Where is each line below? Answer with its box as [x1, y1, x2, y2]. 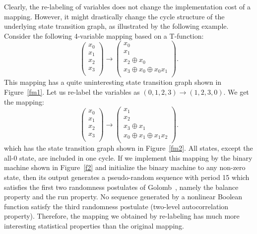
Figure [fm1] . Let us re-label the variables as [4, 87, 140, 97]
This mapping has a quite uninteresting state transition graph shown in [4, 77, 222, 87]
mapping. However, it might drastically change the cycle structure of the [4, 11, 225, 21]
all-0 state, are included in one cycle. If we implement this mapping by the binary [4, 152, 253, 163]
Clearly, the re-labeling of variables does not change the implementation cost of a [4, 1, 251, 11]
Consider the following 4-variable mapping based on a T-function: [4, 30, 204, 41]
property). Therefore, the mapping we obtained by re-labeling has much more [4, 211, 240, 221]
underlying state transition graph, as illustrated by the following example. [4, 21, 229, 31]
